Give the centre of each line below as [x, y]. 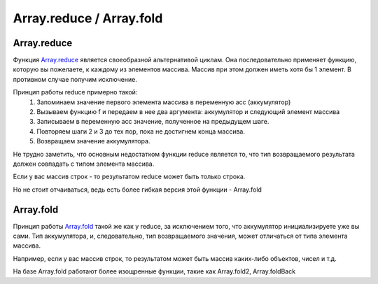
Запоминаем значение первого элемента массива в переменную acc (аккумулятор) [164, 102]
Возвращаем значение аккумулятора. [93, 141]
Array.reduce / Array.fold [88, 18]
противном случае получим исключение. [75, 79]
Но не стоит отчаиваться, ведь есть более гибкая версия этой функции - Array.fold [138, 190]
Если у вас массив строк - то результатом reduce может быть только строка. [129, 177]
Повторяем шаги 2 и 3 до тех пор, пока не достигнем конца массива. [141, 131]
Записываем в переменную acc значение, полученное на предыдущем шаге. [153, 122]
